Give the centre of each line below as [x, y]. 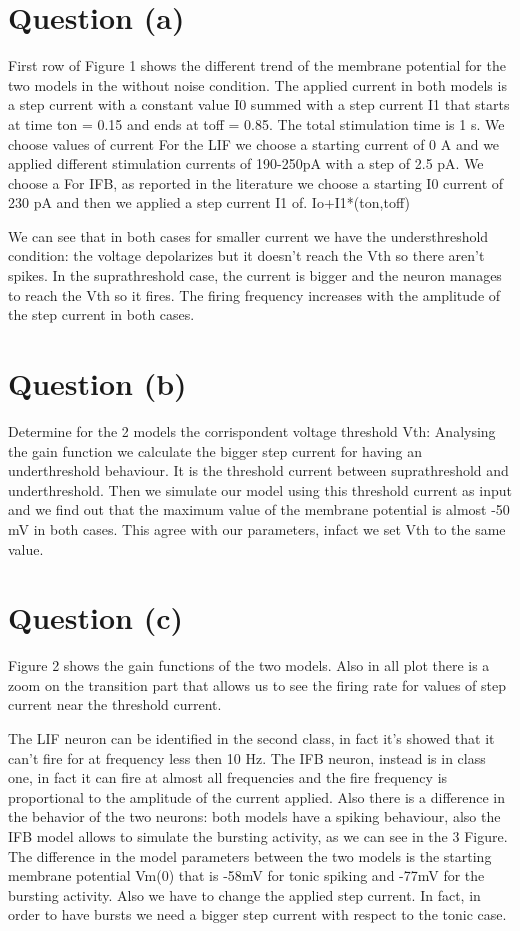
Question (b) [97, 383]
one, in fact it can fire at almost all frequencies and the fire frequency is [228, 777]
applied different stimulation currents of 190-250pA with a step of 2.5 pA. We [246, 163]
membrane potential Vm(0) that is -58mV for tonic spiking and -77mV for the [246, 875]
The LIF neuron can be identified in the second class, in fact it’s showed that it [251, 738]
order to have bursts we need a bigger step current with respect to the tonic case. [257, 914]
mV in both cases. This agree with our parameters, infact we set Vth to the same [257, 528]
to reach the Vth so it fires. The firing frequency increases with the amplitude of [254, 294]
